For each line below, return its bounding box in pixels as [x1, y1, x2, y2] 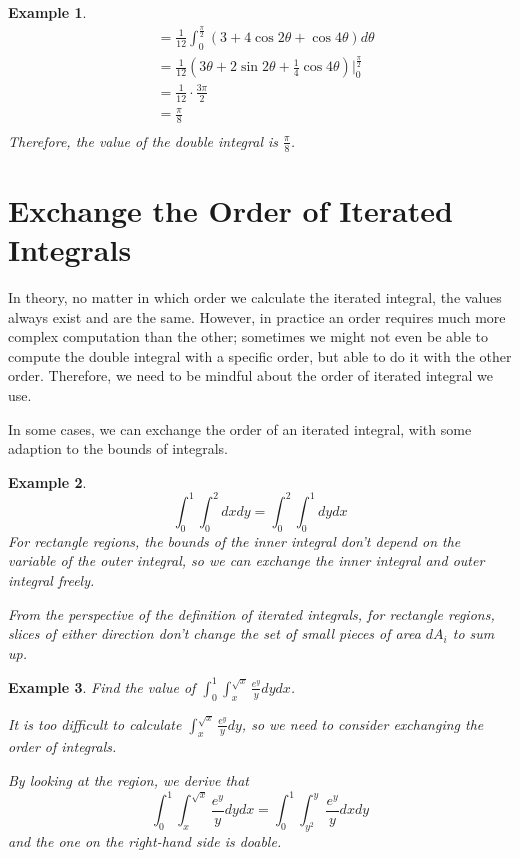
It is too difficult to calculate [8, 713, 182, 734]
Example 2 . [8, 471, 87, 492]
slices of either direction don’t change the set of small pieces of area [8, 623, 421, 644]
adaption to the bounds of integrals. [8, 438, 228, 459]
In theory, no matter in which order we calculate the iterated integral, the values [8, 287, 502, 308]
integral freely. [8, 569, 95, 590]
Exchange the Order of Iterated [8, 189, 453, 230]
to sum [452, 623, 495, 644]
